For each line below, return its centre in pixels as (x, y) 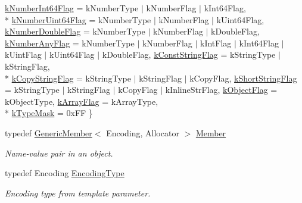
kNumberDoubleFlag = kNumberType (75, 31)
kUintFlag (23, 54)
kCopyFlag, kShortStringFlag (243, 78)
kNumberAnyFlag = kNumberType (70, 43)
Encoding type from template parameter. (78, 193)
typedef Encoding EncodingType (65, 173)
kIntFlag (216, 43)
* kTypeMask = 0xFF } (49, 113)
